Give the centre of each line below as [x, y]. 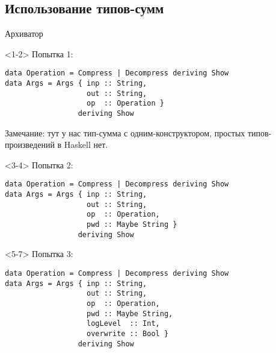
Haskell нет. [86, 145]
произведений [30, 145]
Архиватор [24, 33]
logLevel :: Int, [123, 324]
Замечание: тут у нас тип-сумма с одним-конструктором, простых [125, 132]
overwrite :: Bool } [128, 333]
